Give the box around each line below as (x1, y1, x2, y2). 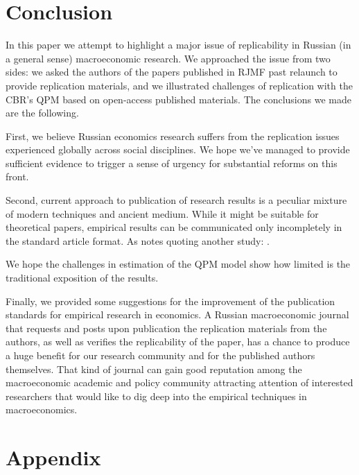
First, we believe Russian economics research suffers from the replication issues (6, 128, 340, 143)
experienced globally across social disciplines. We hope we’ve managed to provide (6, 142, 350, 157)
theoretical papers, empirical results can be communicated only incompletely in (6, 220, 342, 234)
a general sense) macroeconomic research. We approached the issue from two (6, 51, 331, 65)
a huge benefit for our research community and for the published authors (6, 348, 315, 362)
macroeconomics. (6, 402, 78, 417)
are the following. (6, 105, 79, 120)
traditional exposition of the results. (6, 270, 159, 285)
